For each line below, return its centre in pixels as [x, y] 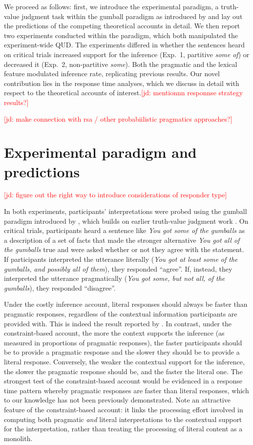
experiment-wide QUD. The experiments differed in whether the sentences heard [124, 45]
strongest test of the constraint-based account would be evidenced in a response [123, 381]
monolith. [18, 438]
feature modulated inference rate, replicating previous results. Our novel [112, 74]
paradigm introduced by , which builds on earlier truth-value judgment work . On [126, 221]
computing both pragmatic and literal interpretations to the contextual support [123, 419]
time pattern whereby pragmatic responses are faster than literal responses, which [126, 390]
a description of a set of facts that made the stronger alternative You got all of [122, 240]
